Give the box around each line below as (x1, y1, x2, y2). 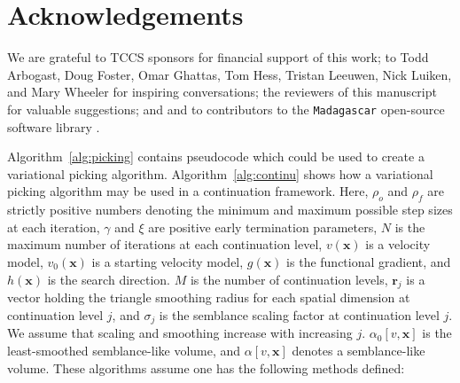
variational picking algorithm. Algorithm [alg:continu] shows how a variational (7, 164, 433, 183)
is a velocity (365, 235, 431, 254)
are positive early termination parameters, (148, 217, 378, 236)
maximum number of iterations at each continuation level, (7, 235, 323, 254)
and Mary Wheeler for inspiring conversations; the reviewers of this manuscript (7, 82, 437, 101)
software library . (7, 117, 100, 136)
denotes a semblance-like (292, 340, 425, 359)
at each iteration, (7, 217, 100, 236)
